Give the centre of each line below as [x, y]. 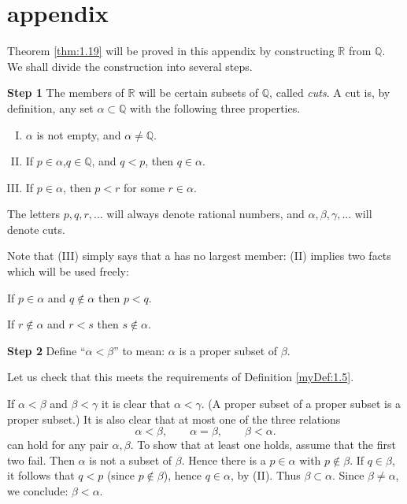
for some [144, 187]
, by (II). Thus [265, 475]
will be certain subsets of [199, 93]
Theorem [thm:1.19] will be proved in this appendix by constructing [171, 51]
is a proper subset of [228, 350]
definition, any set [50, 107]
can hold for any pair [58, 445]
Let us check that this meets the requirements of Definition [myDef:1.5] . [181, 377]
